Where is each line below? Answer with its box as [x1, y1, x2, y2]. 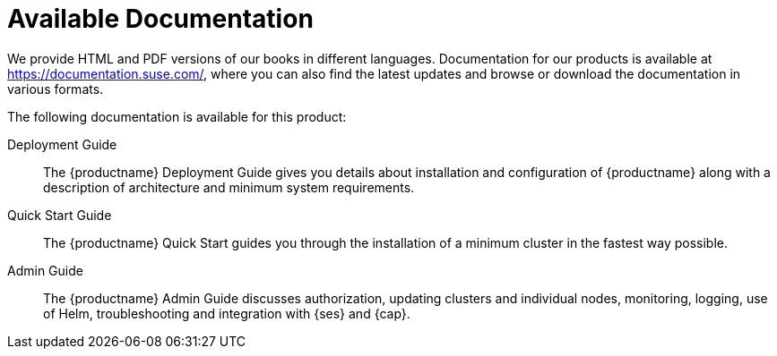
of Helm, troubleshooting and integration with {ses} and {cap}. [43, 305, 410, 321]
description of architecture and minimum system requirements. [43, 179, 415, 195]
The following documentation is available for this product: [7, 108, 347, 124]
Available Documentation [7, 4, 314, 34]
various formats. [7, 81, 104, 97]
